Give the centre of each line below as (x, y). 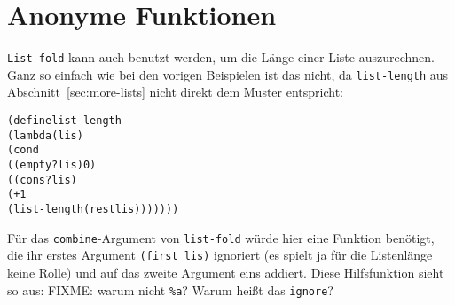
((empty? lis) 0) (52, 165)
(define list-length (64, 121)
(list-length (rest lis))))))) (93, 209)
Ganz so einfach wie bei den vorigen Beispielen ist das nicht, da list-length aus (228, 74)
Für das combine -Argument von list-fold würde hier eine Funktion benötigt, (221, 237)
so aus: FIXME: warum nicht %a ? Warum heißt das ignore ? (170, 289)
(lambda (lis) (45, 135)
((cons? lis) (42, 180)
